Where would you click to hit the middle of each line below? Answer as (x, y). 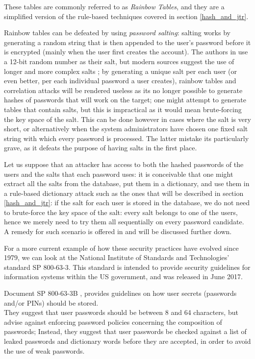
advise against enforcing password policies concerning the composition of (113, 322)
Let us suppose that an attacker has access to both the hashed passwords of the (124, 164)
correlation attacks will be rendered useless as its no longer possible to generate (123, 90)
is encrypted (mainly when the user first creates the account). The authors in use (126, 52)
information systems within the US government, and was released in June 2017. (123, 276)
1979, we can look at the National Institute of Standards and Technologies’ (117, 257)
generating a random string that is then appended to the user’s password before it (127, 42)
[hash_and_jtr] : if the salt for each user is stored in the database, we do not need (127, 203)
